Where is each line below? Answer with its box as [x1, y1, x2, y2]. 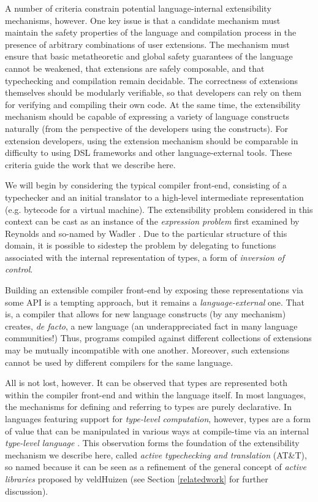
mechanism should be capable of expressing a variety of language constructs [5, 110, 290, 123]
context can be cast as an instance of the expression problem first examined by [5, 215, 300, 228]
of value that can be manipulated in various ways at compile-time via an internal [5, 424, 309, 437]
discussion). [5, 484, 48, 497]
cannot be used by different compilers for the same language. [5, 355, 233, 368]
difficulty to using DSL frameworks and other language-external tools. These [5, 146, 292, 159]
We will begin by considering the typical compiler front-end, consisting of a [5, 179, 287, 191]
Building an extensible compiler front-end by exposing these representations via [5, 284, 303, 296]
